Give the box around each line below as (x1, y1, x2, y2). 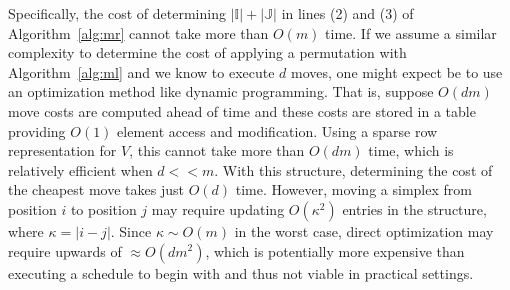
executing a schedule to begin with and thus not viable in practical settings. (8, 262, 474, 283)
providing (8, 120, 66, 141)
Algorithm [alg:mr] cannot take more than (8, 22, 269, 43)
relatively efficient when (8, 159, 153, 180)
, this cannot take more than (129, 140, 305, 161)
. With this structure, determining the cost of (214, 159, 493, 180)
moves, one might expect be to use (291, 61, 503, 82)
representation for (8, 140, 117, 161)
